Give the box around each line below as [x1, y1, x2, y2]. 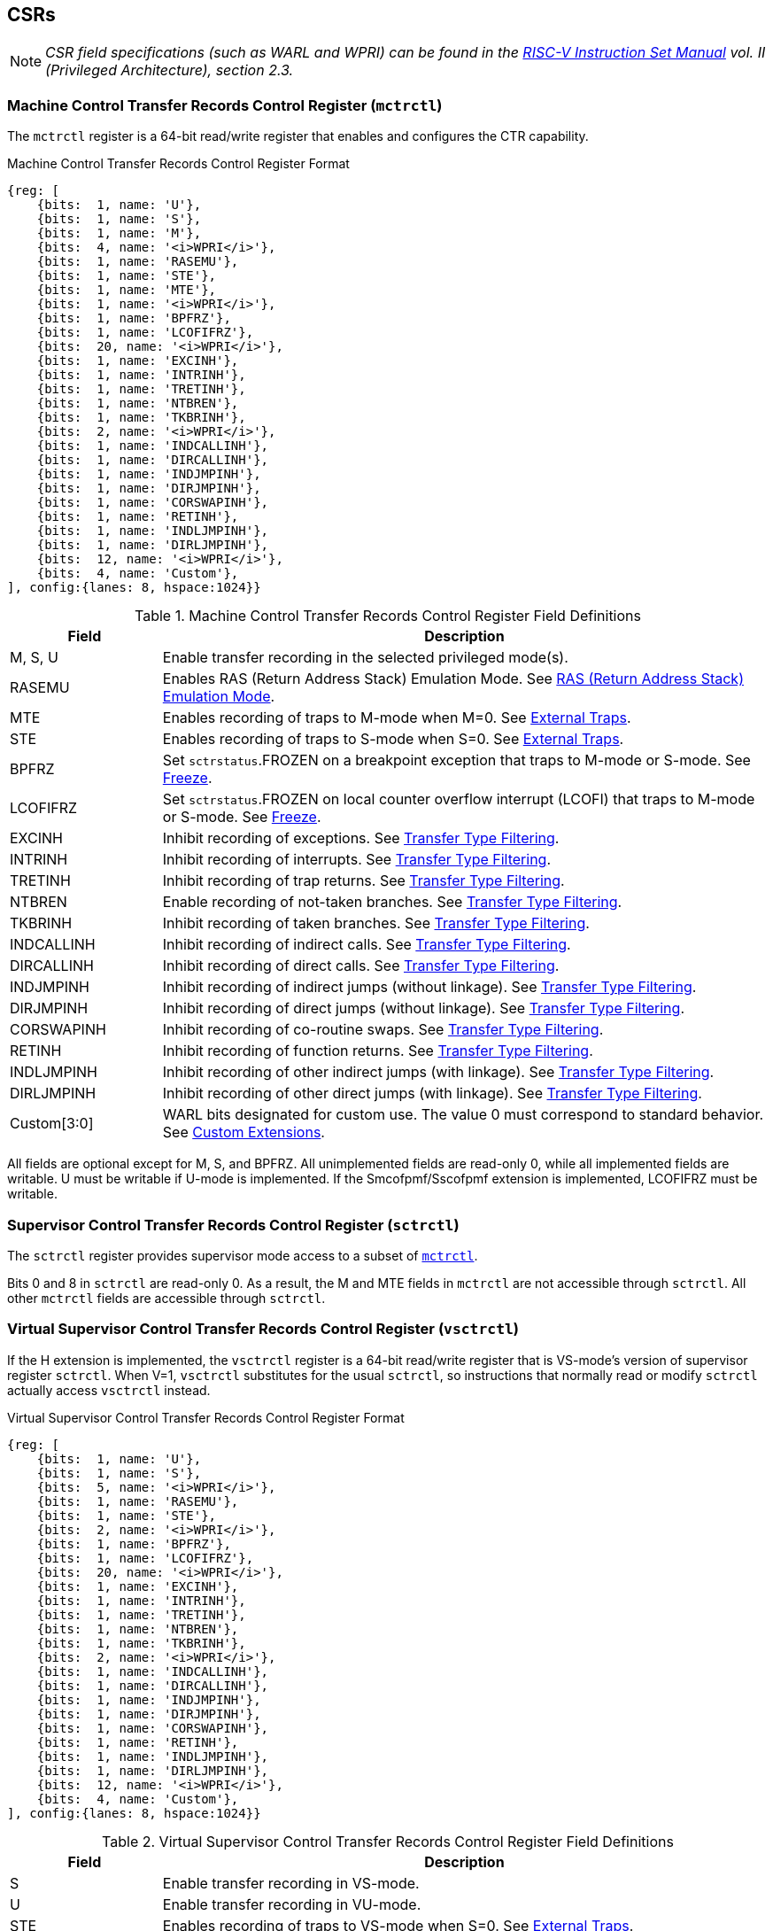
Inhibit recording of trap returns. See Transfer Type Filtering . [162, 872, 565, 890]
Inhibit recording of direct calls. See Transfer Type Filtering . [162, 957, 560, 975]
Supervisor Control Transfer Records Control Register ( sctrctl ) [7, 1215, 460, 1234]
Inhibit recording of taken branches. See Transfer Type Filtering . [162, 914, 590, 933]
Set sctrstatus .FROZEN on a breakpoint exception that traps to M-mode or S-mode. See [162, 751, 751, 770]
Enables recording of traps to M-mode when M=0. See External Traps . [162, 709, 631, 727]
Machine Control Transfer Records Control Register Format [7, 156, 350, 172]
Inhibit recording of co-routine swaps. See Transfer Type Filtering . [162, 1020, 604, 1039]
